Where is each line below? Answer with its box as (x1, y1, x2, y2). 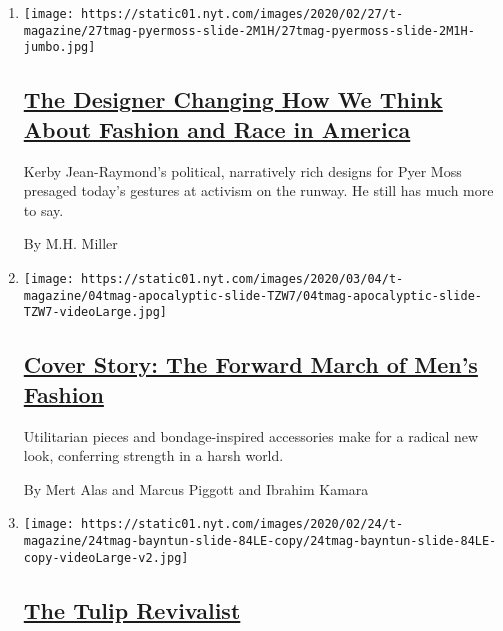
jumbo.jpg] (23, 40, 96, 55)
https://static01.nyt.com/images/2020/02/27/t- (81, 7, 404, 21)
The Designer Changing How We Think (23, 84, 443, 115)
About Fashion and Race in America (23, 113, 411, 144)
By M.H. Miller (23, 233, 118, 254)
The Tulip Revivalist (23, 594, 241, 625)
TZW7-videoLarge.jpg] (23, 305, 167, 320)
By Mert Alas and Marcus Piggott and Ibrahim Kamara (23, 478, 369, 499)
